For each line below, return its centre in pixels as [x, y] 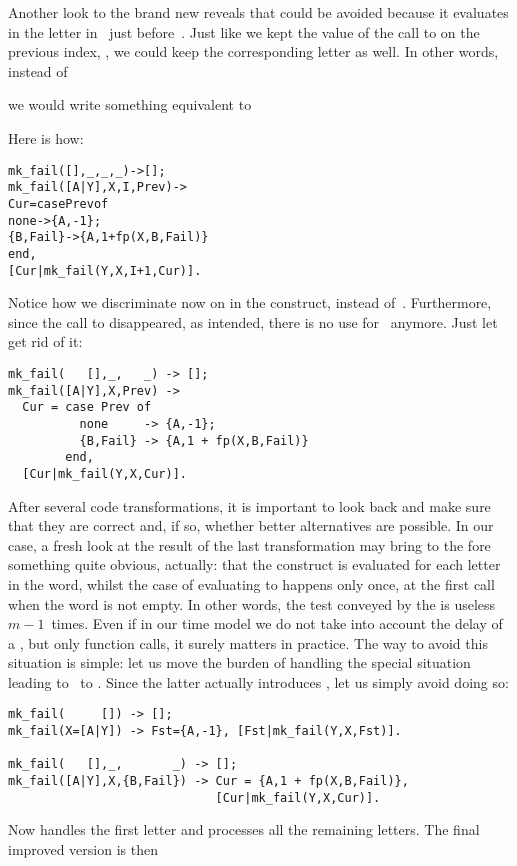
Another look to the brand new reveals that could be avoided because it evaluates [258, 12]
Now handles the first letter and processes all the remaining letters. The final [244, 829]
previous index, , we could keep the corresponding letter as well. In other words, [253, 51]
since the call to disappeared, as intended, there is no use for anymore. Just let [253, 321]
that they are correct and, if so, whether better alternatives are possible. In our [251, 525]
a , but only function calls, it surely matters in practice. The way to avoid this [248, 642]
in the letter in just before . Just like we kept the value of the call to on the [244, 31]
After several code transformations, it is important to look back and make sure [249, 505]
